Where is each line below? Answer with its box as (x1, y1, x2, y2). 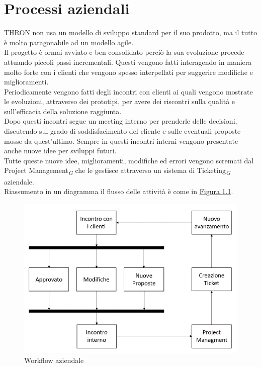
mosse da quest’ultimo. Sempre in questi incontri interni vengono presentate (4, 135, 238, 146)
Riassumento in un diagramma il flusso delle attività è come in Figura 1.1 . (4, 186, 233, 197)
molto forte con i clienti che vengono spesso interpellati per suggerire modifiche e (4, 66, 253, 77)
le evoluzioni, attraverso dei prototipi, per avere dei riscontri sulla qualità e (4, 96, 235, 107)
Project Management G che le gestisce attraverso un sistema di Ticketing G (4, 165, 230, 177)
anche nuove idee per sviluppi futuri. (4, 145, 117, 156)
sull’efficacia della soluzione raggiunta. (4, 106, 122, 116)
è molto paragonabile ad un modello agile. (4, 37, 134, 47)
